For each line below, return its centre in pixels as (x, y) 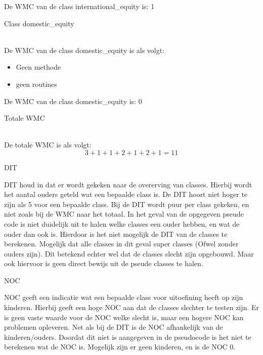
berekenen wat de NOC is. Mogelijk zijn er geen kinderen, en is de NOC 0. (120, 347)
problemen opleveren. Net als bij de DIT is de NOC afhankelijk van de (114, 327)
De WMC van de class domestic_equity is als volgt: (84, 50)
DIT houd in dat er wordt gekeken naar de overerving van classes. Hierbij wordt (128, 184)
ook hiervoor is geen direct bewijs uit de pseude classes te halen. (104, 263)
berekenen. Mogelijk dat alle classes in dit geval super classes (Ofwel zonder (121, 244)
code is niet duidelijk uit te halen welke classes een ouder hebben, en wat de (122, 223)
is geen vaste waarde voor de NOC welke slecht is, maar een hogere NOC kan (124, 317)
